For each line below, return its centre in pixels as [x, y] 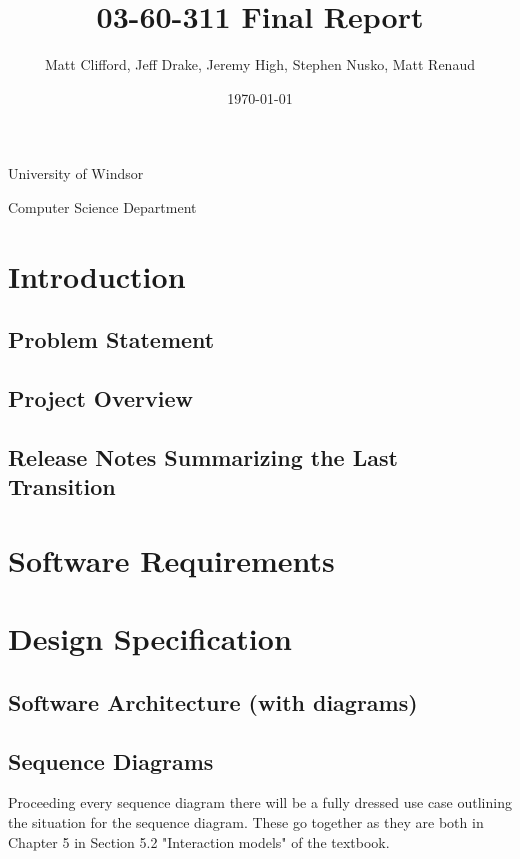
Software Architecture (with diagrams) [213, 701]
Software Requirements [171, 559]
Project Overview [101, 398]
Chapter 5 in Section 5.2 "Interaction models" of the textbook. [199, 841]
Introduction [97, 275]
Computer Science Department [102, 206]
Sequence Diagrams [111, 760]
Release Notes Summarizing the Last [203, 456]
